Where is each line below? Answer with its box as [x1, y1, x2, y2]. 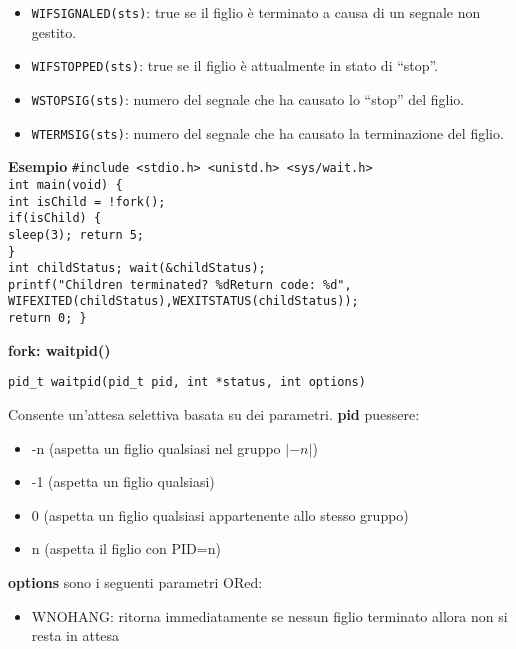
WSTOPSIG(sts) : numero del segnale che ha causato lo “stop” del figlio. [31, 88, 465, 109]
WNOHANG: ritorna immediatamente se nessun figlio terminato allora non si [31, 605, 508, 626]
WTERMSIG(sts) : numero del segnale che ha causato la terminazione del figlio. [31, 122, 504, 143]
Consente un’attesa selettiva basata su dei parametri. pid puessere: [8, 404, 420, 425]
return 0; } [8, 311, 87, 326]
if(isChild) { [8, 211, 102, 226]
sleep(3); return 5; [8, 227, 145, 242]
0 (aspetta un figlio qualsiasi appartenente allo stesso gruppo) [31, 504, 409, 525]
